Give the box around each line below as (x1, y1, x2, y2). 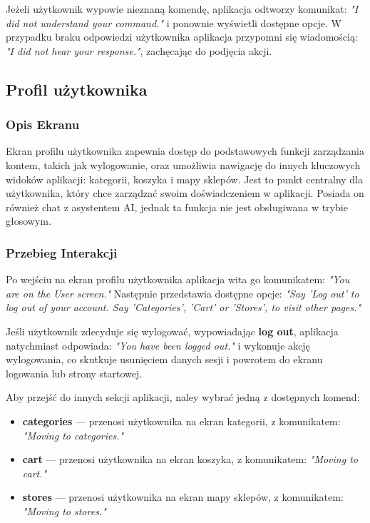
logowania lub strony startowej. (6, 365, 143, 380)
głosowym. (6, 213, 51, 228)
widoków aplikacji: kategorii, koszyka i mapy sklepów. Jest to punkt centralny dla (6, 171, 364, 186)
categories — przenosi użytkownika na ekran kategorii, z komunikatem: (22, 413, 341, 428)
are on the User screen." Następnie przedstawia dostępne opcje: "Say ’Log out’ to (6, 285, 359, 300)
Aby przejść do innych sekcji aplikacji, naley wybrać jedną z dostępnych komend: (6, 390, 360, 405)
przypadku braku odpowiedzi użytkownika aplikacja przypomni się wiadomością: (6, 29, 358, 44)
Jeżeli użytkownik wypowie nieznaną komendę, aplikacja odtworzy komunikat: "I (6, 1, 359, 16)
